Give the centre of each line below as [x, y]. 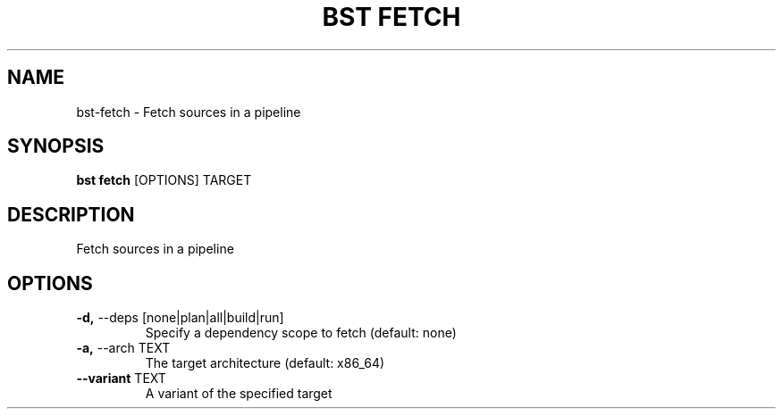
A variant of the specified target [239, 394]
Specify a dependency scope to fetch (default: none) [301, 333]
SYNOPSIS [56, 146]
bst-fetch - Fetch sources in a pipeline [189, 112]
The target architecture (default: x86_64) [265, 363]
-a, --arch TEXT [123, 348]
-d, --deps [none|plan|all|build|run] [180, 318]
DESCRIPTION [71, 214]
